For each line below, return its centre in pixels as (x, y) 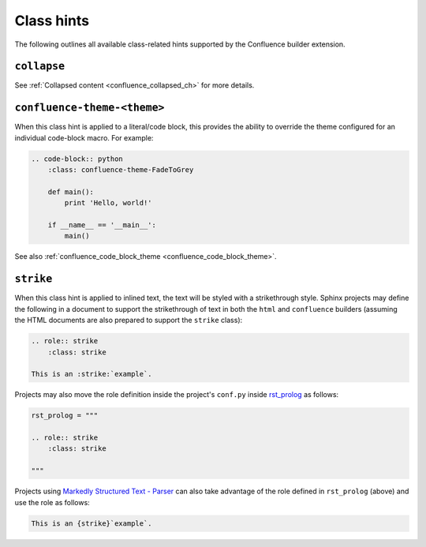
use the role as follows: (52, 502)
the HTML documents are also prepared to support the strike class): (129, 320)
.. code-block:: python (77, 159)
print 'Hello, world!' (108, 203)
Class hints (52, 21)
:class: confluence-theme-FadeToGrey (121, 170)
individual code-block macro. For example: (84, 137)
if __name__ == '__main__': (102, 225)
